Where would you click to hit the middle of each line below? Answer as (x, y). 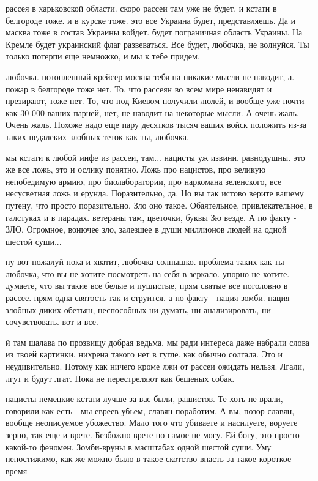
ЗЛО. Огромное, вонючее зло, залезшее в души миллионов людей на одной (146, 229)
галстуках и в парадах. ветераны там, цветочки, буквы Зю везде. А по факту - (151, 217)
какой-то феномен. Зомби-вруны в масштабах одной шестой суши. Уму (139, 446)
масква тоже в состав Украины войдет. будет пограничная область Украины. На (154, 32)
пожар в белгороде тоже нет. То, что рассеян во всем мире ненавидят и (139, 88)
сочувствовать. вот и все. (52, 322)
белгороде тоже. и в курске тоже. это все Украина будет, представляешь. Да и (151, 20)
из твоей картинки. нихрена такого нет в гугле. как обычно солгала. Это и (144, 354)
